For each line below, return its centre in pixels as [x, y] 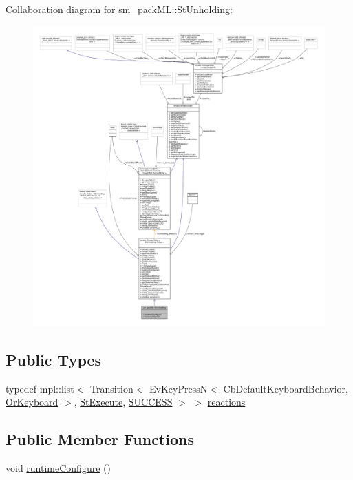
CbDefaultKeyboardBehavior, [286, 388]
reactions [226, 402]
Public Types [54, 359]
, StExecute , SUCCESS [123, 402]
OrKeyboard [32, 402]
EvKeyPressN [179, 388]
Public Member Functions [100, 439]
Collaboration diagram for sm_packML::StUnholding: [119, 9]
